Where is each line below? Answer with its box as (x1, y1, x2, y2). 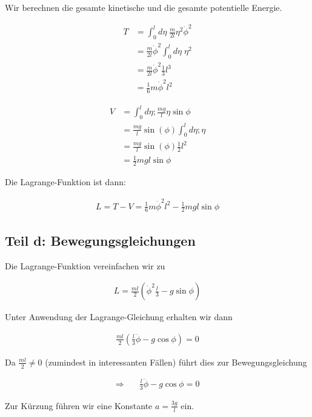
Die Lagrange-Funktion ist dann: (5, 176, 126, 188)
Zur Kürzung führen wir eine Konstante (5, 399, 153, 412)
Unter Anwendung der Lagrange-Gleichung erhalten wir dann (5, 310, 233, 323)
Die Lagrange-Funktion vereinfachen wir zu (5, 259, 165, 272)
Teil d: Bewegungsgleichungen (5, 231, 196, 249)
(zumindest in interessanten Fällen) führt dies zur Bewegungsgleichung (45, 355, 307, 368)
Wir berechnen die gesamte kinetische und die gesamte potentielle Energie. (5, 1, 282, 13)
